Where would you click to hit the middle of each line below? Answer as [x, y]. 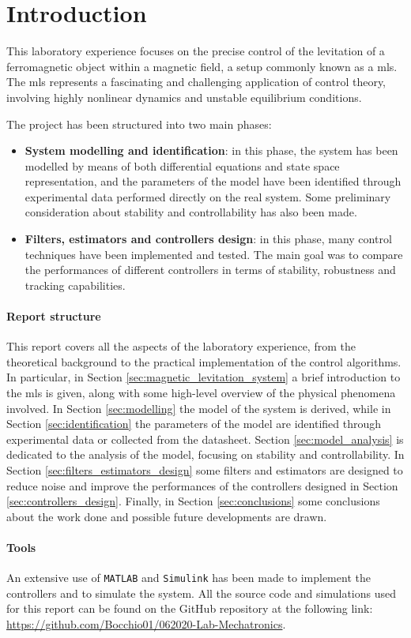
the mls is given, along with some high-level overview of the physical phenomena [201, 393]
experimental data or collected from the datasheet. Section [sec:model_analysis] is [205, 439]
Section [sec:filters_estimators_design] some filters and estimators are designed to [205, 469]
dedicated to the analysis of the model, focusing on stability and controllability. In [205, 454]
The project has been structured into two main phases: [139, 124]
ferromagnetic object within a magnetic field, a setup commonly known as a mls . [202, 66]
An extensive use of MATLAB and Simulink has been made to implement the [189, 578]
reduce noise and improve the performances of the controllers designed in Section [202, 485]
